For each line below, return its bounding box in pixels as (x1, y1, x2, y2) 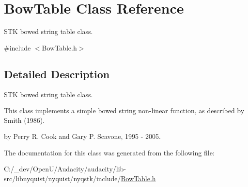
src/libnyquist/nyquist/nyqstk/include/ (4, 173, 121, 184)
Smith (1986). (4, 115, 45, 125)
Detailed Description (4, 66, 110, 81)
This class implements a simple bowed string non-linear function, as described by (4, 105, 245, 116)
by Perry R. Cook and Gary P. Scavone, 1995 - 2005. (4, 131, 161, 141)
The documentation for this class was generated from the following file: (4, 147, 215, 157)
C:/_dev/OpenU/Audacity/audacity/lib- (4, 164, 126, 174)
